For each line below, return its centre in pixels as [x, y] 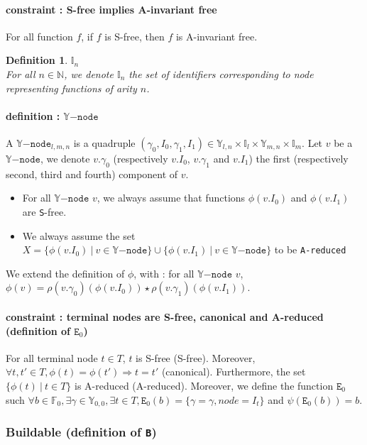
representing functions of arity [71, 88]
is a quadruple [104, 142]
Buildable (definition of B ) [81, 432]
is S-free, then [135, 36]
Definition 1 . [37, 60]
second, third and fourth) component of [92, 174]
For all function [39, 36]
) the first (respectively [298, 158]
